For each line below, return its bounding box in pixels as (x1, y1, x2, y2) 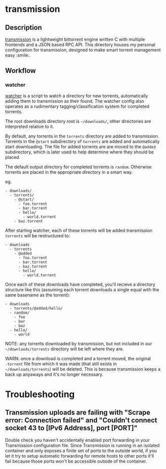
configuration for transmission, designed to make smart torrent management (5, 47, 161, 53)
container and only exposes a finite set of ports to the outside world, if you (5, 448, 157, 454)
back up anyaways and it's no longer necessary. (5, 371, 104, 377)
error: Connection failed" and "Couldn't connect (5, 416, 158, 425)
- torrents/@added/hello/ (9, 306, 63, 311)
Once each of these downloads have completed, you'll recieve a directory (5, 281, 156, 287)
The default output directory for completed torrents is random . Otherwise (5, 164, 152, 170)
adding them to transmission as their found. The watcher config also (5, 98, 144, 104)
